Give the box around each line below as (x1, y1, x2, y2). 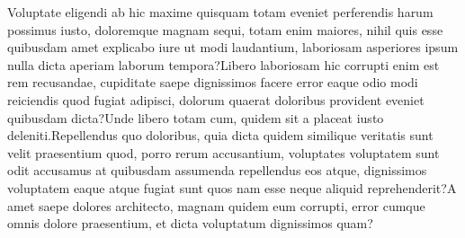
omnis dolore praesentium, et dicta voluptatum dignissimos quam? (7, 214, 373, 233)
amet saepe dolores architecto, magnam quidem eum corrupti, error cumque (7, 196, 425, 215)
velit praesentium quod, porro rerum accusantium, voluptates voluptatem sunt (7, 143, 440, 162)
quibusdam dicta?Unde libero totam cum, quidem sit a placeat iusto (7, 108, 384, 127)
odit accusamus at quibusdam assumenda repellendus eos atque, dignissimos (7, 161, 427, 180)
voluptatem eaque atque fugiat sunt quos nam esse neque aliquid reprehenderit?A (7, 178, 457, 197)
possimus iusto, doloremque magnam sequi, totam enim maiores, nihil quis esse (7, 20, 443, 39)
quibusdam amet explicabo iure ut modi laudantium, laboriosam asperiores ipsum (7, 38, 459, 57)
